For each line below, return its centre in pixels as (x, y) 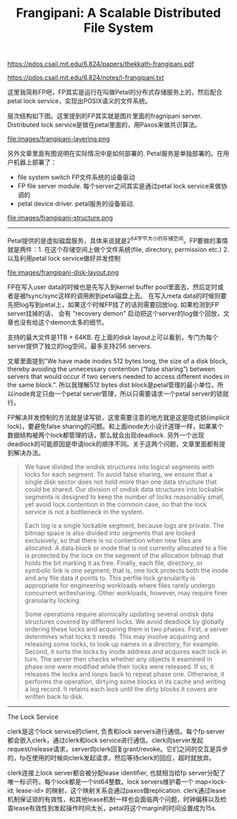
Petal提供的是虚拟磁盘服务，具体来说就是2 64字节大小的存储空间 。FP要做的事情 (118, 240)
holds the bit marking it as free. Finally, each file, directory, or (114, 563)
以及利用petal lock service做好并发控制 (64, 258)
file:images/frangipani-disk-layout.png (63, 272)
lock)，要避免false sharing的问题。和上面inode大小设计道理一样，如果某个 (116, 426)
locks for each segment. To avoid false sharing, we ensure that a (119, 474)
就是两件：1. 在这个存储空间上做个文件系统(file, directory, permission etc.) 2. (118, 249)
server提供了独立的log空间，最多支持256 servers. (80, 346)
